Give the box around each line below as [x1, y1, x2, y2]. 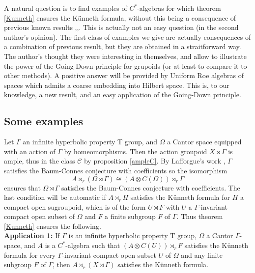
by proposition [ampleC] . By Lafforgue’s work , [84, 156, 226, 166]
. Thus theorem [176, 211, 223, 221]
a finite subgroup [105, 211, 156, 221]
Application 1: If [4, 230, 60, 241]
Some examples [4, 113, 84, 129]
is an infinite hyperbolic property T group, [68, 230, 197, 241]
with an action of [4, 146, 56, 156]
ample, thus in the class [4, 156, 75, 166]
